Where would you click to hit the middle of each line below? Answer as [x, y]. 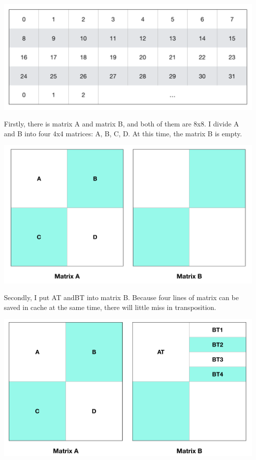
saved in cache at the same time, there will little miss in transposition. [110, 307]
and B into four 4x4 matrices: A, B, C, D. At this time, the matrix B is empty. [123, 133]
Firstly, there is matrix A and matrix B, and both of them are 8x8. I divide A [122, 124]
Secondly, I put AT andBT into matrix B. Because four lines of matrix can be [121, 297]
